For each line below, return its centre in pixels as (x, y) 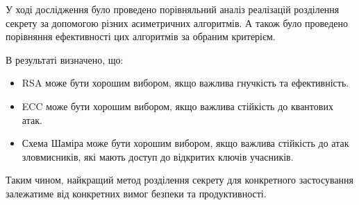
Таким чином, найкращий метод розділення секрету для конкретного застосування (180, 180)
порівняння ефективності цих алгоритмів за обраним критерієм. (141, 36)
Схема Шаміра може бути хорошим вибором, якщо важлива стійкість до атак (185, 143)
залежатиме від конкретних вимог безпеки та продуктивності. (136, 193)
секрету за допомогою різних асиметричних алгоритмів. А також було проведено (177, 23)
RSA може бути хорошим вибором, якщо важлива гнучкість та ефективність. (185, 83)
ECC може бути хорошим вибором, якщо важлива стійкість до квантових (177, 106)
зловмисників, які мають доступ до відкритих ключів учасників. (158, 156)
